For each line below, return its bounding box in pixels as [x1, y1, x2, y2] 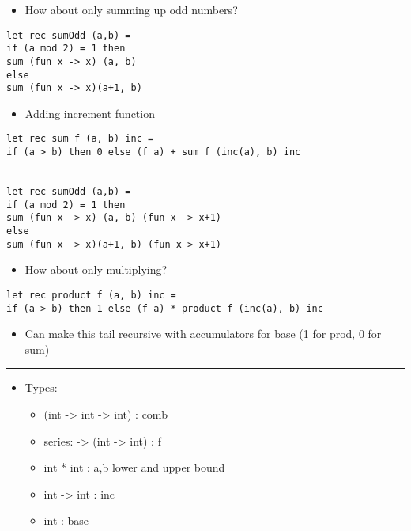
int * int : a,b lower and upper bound [43, 459, 225, 476]
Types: [25, 379, 58, 396]
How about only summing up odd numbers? [25, 2, 238, 17]
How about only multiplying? [25, 261, 168, 278]
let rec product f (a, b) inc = [6, 289, 176, 301]
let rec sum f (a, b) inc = [6, 133, 154, 145]
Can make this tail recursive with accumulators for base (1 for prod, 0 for [25, 325, 382, 342]
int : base [43, 512, 89, 529]
